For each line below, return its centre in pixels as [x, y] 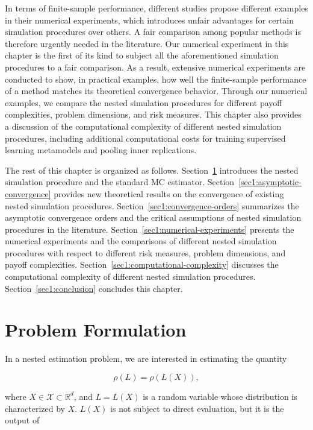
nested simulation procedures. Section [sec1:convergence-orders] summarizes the [152, 205]
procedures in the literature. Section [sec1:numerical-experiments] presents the [150, 229]
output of [22, 420]
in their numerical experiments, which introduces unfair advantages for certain [150, 20]
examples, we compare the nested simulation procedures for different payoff [144, 102]
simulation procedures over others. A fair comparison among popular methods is [153, 32]
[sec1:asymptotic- [270, 182]
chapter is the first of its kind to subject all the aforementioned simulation [142, 55]
